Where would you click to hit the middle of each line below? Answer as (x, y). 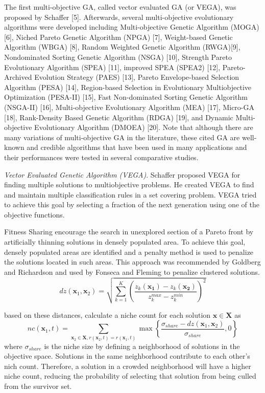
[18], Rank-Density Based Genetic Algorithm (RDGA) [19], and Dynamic (119, 117)
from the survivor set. (38, 386)
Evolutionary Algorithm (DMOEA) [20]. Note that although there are (144, 127)
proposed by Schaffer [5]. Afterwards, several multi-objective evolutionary (119, 17)
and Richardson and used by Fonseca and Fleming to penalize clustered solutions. (132, 271)
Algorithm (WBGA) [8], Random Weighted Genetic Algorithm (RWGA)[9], (122, 47)
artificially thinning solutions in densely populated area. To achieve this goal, (125, 242)
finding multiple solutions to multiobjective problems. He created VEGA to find (129, 184)
